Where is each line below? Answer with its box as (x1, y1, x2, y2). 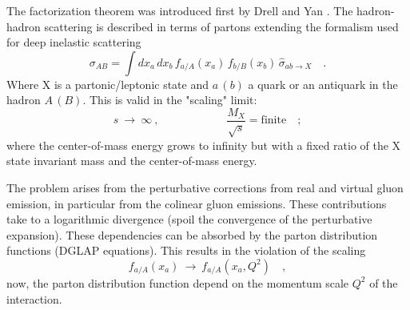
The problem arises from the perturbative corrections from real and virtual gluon (6, 179, 404, 195)
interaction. (6, 290, 62, 307)
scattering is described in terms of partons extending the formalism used (44, 18, 399, 34)
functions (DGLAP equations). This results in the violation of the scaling (6, 242, 366, 259)
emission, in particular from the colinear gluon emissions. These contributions (6, 195, 387, 211)
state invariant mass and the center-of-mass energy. (6, 152, 257, 169)
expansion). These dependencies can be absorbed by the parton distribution (6, 226, 378, 243)
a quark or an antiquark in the (248, 75, 398, 92)
